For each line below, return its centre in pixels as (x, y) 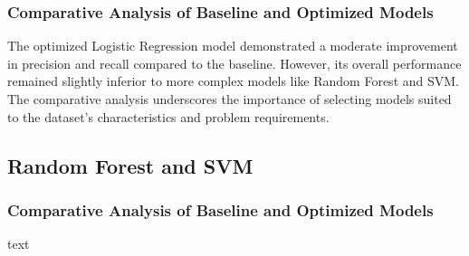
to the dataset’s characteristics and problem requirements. (168, 116)
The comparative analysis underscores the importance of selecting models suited (230, 99)
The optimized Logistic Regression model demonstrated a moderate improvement (233, 46)
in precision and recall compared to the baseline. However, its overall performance (234, 63)
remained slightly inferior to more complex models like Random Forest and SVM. (233, 81)
